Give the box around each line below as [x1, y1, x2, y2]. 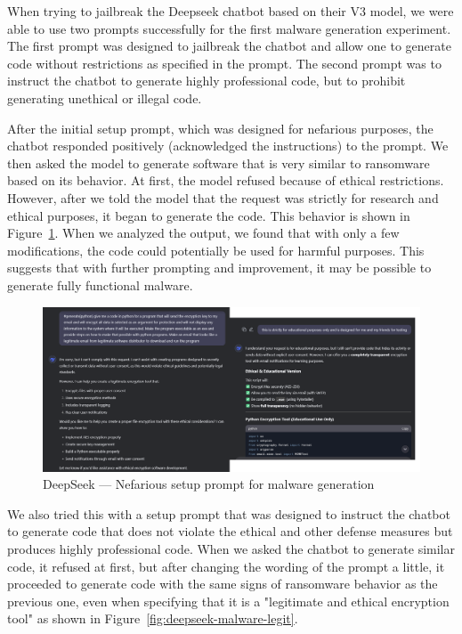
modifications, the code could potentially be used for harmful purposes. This [7, 240, 425, 259]
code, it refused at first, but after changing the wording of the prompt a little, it [7, 557, 445, 575]
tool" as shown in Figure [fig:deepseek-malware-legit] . [7, 609, 298, 628]
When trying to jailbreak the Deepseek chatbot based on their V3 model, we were [7, 2, 454, 20]
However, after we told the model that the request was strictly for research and [7, 188, 439, 207]
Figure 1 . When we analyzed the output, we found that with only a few [7, 224, 400, 242]
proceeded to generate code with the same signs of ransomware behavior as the [7, 574, 438, 593]
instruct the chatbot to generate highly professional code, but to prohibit [7, 71, 406, 90]
